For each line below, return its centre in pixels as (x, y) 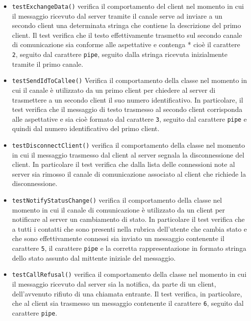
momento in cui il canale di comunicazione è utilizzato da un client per (118, 209)
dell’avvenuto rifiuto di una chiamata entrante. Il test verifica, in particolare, (127, 293)
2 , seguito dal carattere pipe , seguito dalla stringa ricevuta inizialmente (120, 54)
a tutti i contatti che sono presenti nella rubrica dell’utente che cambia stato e (129, 228)
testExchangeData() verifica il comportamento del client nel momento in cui (128, 6)
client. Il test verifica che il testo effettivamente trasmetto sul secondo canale (127, 35)
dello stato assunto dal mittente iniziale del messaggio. (94, 257)
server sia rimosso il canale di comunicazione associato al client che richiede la (129, 174)
